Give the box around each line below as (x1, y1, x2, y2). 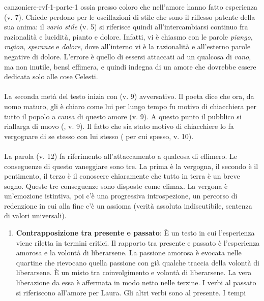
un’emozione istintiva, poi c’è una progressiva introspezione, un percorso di (4, 190, 238, 201)
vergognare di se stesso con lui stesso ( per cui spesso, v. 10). (4, 130, 194, 141)
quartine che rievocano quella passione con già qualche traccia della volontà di (16, 257, 260, 267)
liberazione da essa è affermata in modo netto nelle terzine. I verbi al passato (16, 277, 256, 288)
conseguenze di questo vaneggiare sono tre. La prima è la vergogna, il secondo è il (4, 160, 258, 171)
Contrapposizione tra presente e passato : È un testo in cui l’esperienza (16, 227, 255, 238)
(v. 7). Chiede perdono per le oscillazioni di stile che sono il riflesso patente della (4, 11, 255, 22)
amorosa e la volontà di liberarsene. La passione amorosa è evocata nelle (16, 247, 242, 258)
